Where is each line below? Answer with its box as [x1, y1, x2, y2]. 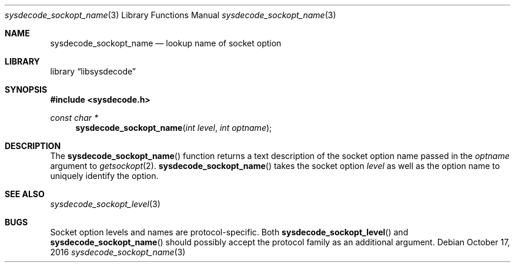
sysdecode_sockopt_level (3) [50, 199, 160, 209]
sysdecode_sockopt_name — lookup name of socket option [50, 38, 282, 48]
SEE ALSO [5, 189, 45, 199]
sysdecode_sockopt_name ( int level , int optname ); [75, 123, 272, 133]
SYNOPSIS [5, 85, 48, 94]
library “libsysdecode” [50, 66, 136, 76]
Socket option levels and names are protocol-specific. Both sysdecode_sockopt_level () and [50, 227, 409, 237]
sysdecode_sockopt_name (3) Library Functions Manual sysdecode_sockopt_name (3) [5, 10, 336, 20]
